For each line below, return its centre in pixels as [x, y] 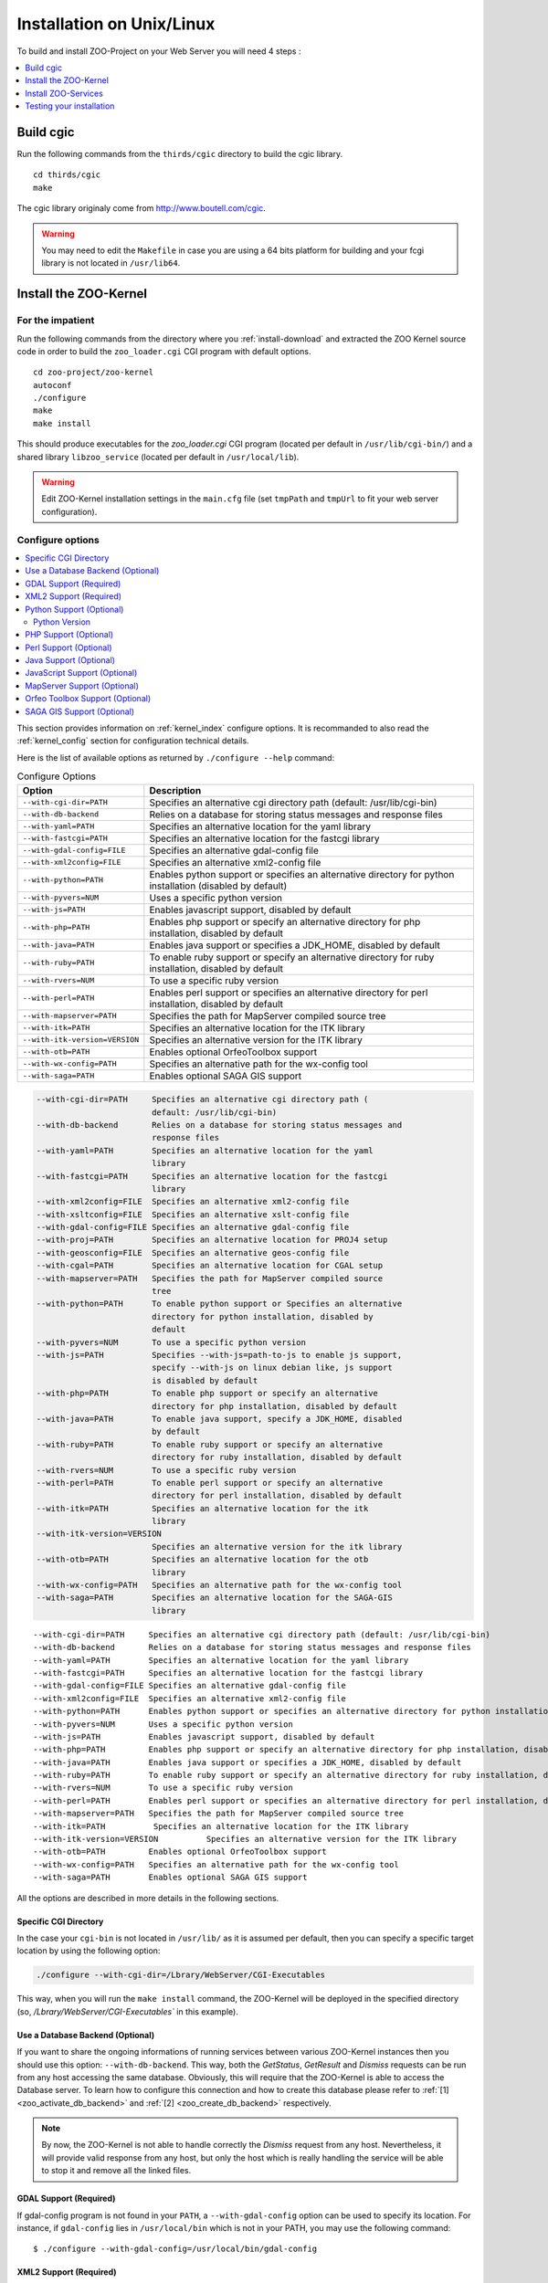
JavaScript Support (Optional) [81, 673]
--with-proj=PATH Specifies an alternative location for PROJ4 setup [212, 1240]
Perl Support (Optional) [69, 647]
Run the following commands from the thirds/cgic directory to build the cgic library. [179, 154]
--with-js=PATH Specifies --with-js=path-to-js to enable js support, [219, 1355]
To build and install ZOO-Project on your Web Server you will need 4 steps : [159, 51]
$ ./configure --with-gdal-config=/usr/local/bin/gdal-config [175, 2249]
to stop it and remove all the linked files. [116, 2171]
